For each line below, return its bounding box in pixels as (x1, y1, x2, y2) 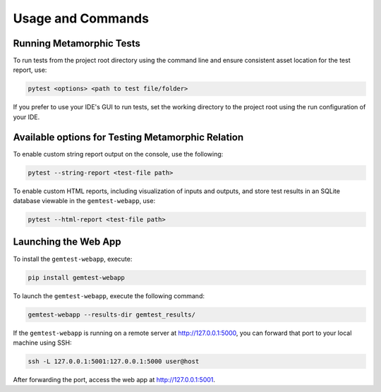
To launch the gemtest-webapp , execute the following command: (13, 291, 205, 300)
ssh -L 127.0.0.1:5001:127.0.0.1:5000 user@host (28, 357, 200, 365)
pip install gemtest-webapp (28, 274, 125, 281)
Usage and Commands (13, 11, 150, 26)
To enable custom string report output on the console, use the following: (13, 149, 224, 158)
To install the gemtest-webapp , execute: (13, 255, 133, 263)
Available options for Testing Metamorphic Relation (13, 131, 244, 143)
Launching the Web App (13, 236, 121, 248)
